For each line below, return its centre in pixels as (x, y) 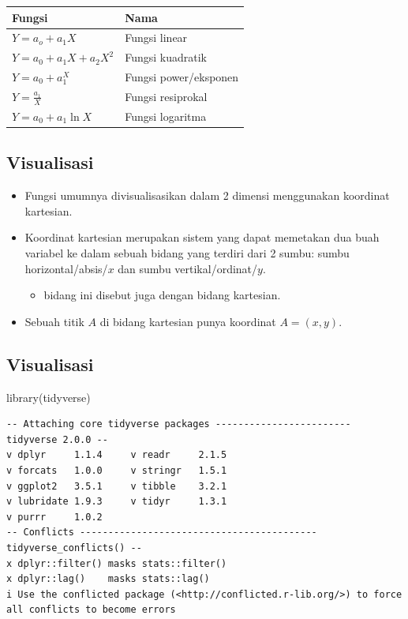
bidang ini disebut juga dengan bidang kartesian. (162, 295)
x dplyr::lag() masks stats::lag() (108, 579)
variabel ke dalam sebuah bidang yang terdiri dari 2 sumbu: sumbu (187, 253)
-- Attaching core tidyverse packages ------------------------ (179, 424)
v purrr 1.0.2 (54, 517)
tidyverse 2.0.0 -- (57, 439)
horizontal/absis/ (66, 268)
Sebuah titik (54, 321)
